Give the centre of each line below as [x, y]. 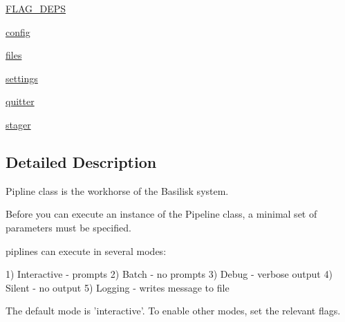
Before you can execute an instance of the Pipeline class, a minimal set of [161, 214]
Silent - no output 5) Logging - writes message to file [118, 287]
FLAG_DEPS [36, 8]
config [18, 31]
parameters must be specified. [68, 227]
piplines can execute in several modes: [86, 250]
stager [18, 124]
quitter [20, 101]
